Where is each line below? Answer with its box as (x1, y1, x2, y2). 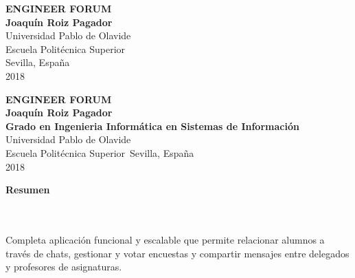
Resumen (5, 182, 50, 197)
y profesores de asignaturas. (5, 259, 122, 274)
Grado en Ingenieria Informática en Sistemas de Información (5, 118, 299, 133)
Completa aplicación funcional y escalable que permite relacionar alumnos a (5, 232, 325, 246)
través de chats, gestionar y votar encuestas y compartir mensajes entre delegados (5, 246, 350, 260)
